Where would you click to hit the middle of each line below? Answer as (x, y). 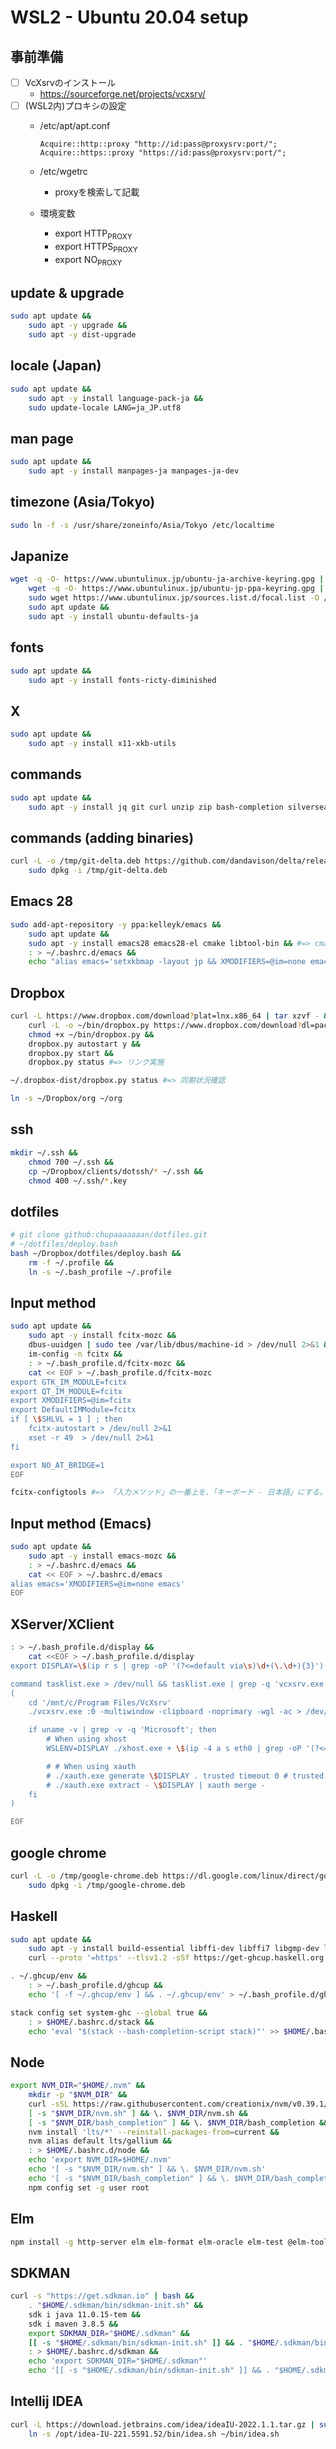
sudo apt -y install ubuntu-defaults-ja (113, 616)
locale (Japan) (56, 366)
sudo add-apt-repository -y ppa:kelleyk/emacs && (116, 924)
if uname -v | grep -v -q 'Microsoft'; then (122, 1730)
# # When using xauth (91, 1766)
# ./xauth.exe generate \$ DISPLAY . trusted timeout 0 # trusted (185, 1776)
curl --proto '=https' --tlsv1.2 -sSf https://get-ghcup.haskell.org (176, 1958)
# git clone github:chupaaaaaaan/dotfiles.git (109, 1235)
